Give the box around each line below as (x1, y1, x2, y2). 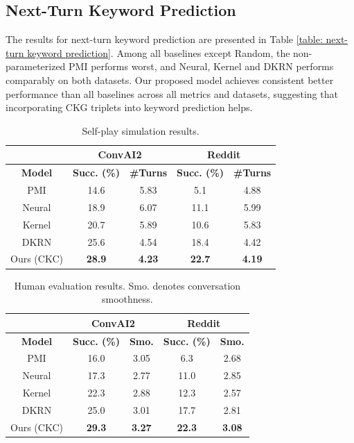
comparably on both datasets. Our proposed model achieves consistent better (6, 72, 334, 87)
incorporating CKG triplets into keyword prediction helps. (6, 100, 253, 115)
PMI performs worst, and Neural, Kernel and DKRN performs (69, 59, 334, 74)
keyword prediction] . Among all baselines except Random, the (27, 45, 290, 60)
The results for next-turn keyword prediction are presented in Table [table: (6, 32, 323, 47)
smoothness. (101, 292, 153, 306)
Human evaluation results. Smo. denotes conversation (14, 278, 241, 292)
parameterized (6, 59, 66, 74)
